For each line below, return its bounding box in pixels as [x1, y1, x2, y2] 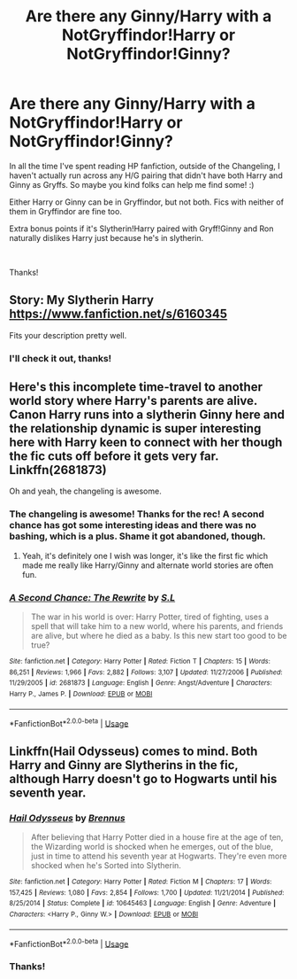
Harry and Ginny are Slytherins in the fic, [9, 758, 239, 773]
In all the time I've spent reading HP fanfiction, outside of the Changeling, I [9, 160, 280, 171]
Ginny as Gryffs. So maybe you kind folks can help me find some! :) [9, 179, 255, 190]
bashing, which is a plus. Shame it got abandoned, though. [9, 530, 267, 542]
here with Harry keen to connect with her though [9, 435, 283, 450]
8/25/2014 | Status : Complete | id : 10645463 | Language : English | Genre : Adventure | [9, 899, 277, 908]
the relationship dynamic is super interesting [9, 421, 262, 436]
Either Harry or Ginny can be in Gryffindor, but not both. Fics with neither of [9, 197, 285, 207]
